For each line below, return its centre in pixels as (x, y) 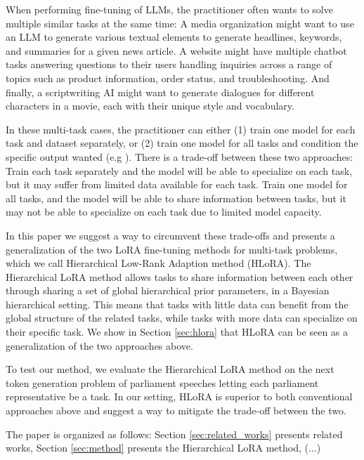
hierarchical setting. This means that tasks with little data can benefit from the (177, 304)
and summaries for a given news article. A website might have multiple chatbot (176, 50)
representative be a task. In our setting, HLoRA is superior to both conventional (179, 396)
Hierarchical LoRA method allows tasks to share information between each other (180, 276)
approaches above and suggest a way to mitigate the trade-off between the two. (176, 410)
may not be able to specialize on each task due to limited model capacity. (164, 212)
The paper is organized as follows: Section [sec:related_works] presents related (174, 434)
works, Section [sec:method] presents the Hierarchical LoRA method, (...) (163, 448)
